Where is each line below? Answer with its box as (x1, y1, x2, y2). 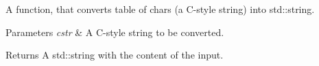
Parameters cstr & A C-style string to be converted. (5, 24, 224, 39)
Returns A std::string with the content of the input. (5, 48, 224, 62)
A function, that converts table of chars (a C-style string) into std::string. (5, 2, 315, 16)
